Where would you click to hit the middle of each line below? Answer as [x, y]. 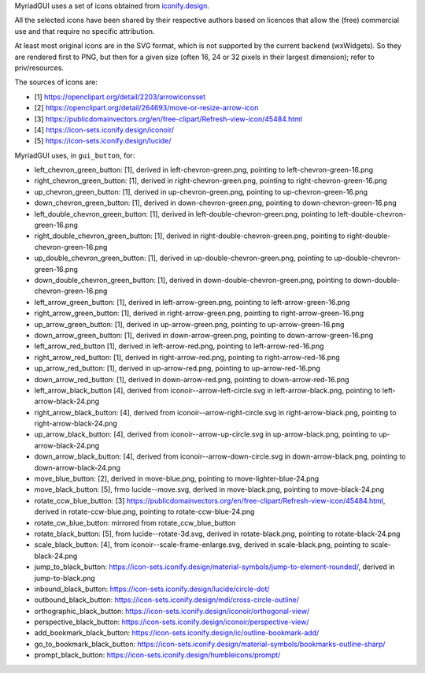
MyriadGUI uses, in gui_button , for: [75, 155]
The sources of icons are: [56, 82]
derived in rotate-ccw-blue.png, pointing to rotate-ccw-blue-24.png [144, 511]
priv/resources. [39, 68]
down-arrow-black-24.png [78, 467]
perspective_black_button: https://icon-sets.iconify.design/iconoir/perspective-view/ [172, 622]
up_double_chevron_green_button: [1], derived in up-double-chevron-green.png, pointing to [183, 258]
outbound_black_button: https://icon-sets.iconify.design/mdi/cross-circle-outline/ [166, 600]
